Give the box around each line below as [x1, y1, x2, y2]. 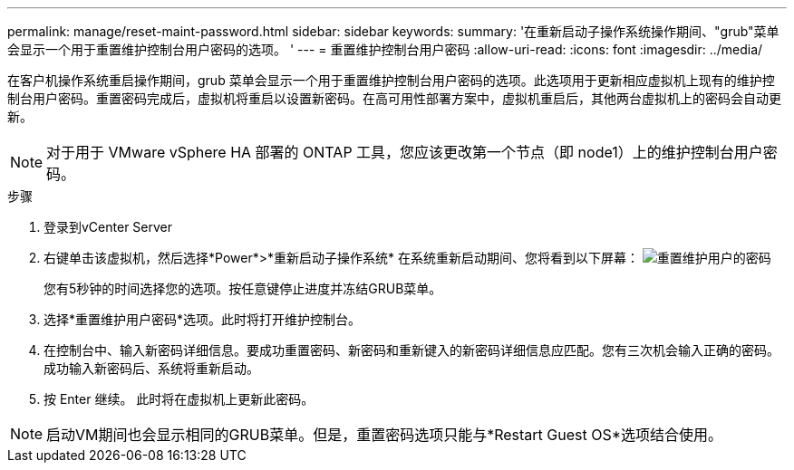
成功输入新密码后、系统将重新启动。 [44, 360, 259, 376]
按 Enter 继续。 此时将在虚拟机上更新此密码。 [44, 391, 315, 407]
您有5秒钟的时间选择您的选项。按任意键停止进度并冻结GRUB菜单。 [44, 281, 442, 296]
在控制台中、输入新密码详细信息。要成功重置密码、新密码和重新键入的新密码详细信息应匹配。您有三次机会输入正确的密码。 [44, 342, 779, 358]
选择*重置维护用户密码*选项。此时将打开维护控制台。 [44, 312, 362, 327]
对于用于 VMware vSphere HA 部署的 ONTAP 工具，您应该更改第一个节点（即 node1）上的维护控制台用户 [46, 143, 763, 161]
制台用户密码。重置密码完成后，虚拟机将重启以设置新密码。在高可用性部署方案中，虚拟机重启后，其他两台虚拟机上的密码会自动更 [7, 91, 781, 106]
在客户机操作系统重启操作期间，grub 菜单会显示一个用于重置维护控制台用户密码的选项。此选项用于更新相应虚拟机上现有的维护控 [7, 72, 775, 88]
